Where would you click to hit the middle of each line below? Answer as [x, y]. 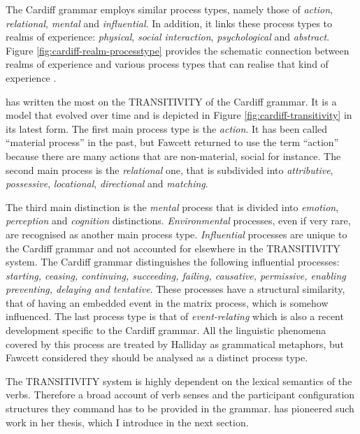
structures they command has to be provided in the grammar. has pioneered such [180, 408]
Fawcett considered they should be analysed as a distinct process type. [157, 357]
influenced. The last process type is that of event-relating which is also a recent [175, 316]
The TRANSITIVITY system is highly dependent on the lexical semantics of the [179, 381]
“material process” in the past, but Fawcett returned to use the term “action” [172, 142]
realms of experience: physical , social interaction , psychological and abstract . [168, 37]
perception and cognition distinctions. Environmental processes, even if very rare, [178, 220]
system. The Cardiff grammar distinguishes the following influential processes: [173, 262]
